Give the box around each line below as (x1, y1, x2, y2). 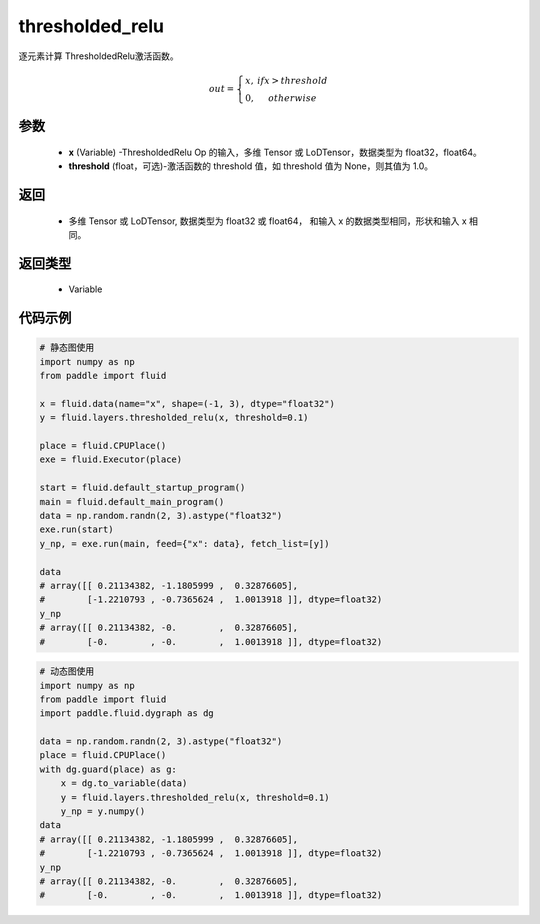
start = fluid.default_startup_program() (39, 482, 246, 494)
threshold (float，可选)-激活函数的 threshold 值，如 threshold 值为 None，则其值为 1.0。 (68, 160, 434, 172)
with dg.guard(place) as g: (39, 763, 177, 775)
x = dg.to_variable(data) (60, 778, 188, 789)
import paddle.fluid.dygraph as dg (39, 708, 214, 719)
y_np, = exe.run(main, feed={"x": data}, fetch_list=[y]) (39, 538, 330, 549)
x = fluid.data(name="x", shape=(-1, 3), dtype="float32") (39, 398, 335, 409)
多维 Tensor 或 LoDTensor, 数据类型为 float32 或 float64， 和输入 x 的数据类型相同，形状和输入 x (68, 215, 467, 227)
